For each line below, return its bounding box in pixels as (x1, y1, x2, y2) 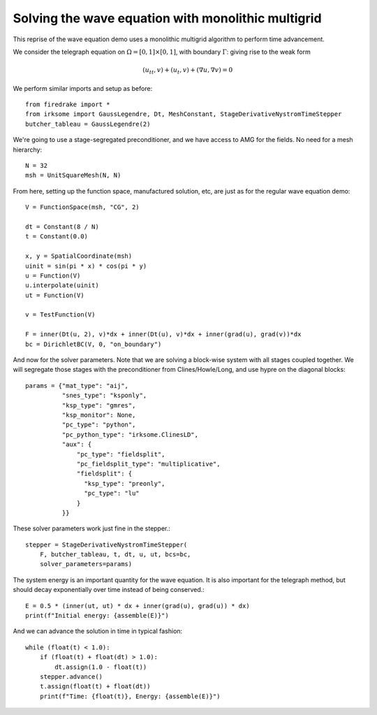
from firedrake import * (25, 101, 110, 108)
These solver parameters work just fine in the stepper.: (13, 524, 171, 533)
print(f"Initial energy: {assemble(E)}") (25, 612, 169, 620)
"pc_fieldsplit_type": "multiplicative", (77, 460, 221, 468)
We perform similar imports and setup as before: (13, 84, 153, 92)
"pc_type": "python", (61, 421, 136, 429)
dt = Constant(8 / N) (25, 222, 99, 231)
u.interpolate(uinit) (25, 282, 99, 289)
